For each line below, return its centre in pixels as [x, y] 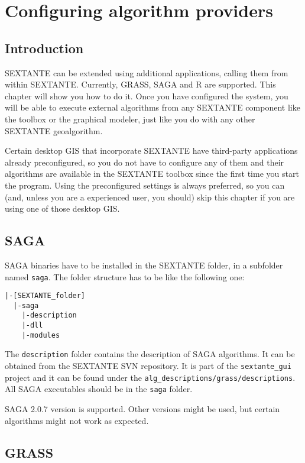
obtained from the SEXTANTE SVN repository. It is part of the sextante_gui [148, 366]
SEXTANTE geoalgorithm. [54, 130]
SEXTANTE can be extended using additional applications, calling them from [147, 72]
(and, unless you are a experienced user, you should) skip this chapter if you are [150, 197]
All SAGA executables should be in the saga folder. [99, 389]
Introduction [44, 48]
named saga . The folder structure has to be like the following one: [125, 276]
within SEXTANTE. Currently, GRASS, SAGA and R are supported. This [140, 84]
